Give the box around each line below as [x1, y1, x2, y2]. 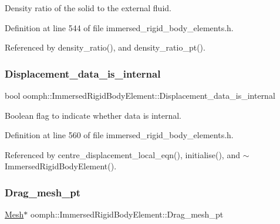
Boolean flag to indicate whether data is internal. [5, 109, 181, 121]
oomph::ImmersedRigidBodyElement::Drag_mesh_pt [31, 208, 224, 220]
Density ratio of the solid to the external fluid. [5, 2, 171, 14]
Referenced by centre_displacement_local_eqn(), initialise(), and [5, 148, 240, 161]
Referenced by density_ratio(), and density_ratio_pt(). [5, 41, 205, 54]
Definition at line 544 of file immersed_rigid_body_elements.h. [5, 21, 234, 34]
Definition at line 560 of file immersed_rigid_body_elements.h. [5, 129, 234, 141]
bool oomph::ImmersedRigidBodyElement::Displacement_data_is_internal [5, 89, 275, 101]
